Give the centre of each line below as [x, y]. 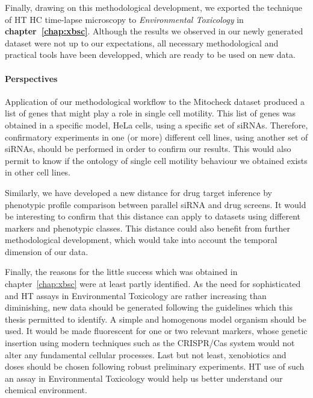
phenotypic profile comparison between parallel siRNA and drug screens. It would [156, 204]
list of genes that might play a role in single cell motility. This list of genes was [150, 113]
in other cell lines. [38, 172]
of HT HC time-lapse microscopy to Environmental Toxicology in [124, 19]
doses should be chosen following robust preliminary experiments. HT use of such [155, 366]
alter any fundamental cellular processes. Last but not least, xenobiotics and [146, 354]
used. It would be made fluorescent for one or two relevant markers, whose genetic [156, 331]
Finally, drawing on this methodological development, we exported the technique [153, 7]
